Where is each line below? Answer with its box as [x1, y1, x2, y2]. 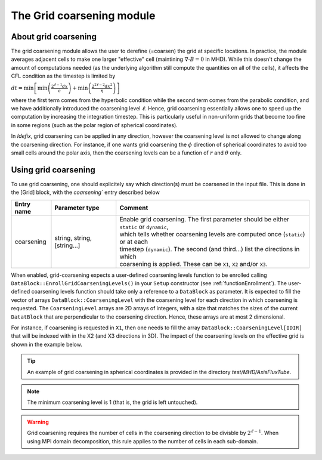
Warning [27, 418, 49, 425]
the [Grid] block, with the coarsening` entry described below [11, 189, 160, 196]
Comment [119, 203, 148, 212]
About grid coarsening [11, 32, 97, 42]
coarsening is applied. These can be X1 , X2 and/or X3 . [119, 260, 268, 268]
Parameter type [54, 203, 100, 212]
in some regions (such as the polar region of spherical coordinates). [11, 121, 178, 128]
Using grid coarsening [11, 165, 95, 175]
